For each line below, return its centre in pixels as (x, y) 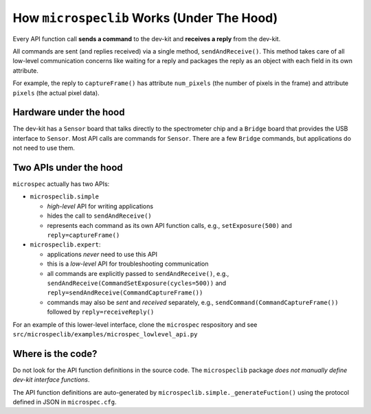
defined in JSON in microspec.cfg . (65, 402)
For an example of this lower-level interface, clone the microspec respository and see (135, 324)
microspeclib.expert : (65, 244)
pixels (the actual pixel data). (56, 93)
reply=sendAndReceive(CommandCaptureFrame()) (125, 293)
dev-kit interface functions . (51, 380)
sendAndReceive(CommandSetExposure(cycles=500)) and (137, 283)
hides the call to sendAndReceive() (100, 216)
